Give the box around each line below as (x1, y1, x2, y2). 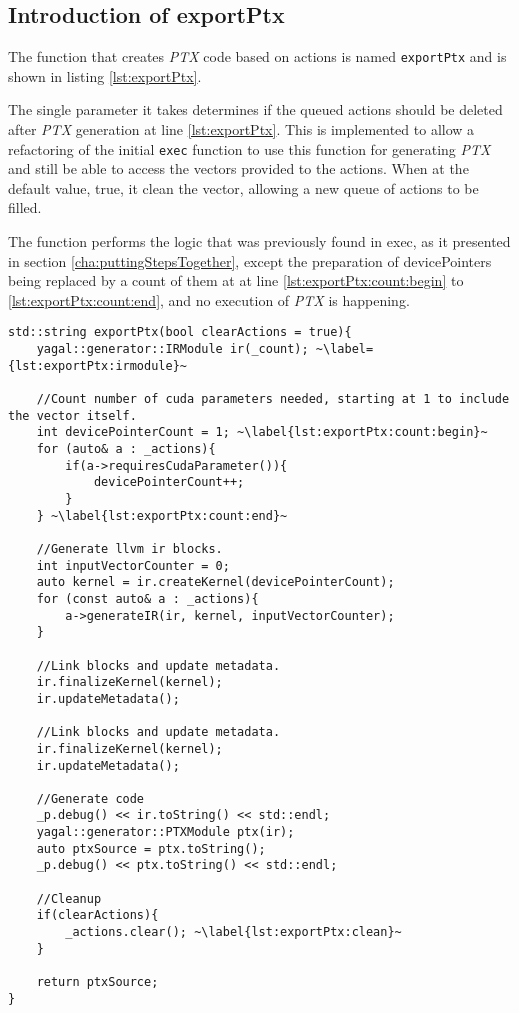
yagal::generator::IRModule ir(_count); (36, 342, 309, 357)
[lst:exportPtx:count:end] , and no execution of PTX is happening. (8, 289, 410, 310)
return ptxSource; (36, 975, 159, 990)
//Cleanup (36, 891, 102, 906)
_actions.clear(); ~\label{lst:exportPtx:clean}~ (65, 925, 402, 940)
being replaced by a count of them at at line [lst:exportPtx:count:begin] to (8, 270, 464, 291)
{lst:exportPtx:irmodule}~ (8, 358, 187, 373)
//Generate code (36, 791, 145, 806)
